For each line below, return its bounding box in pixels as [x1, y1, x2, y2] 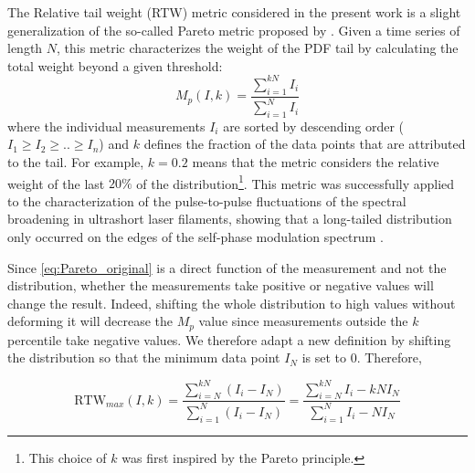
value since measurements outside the [198, 311, 408, 331]
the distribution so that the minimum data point [7, 348, 280, 367]
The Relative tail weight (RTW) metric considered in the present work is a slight [7, 3, 461, 21]
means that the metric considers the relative [192, 152, 439, 172]
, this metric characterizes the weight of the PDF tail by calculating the [57, 38, 459, 58]
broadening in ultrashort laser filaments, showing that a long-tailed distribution [7, 209, 452, 228]
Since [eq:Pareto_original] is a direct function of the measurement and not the [7, 258, 447, 277]
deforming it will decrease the [7, 311, 173, 331]
